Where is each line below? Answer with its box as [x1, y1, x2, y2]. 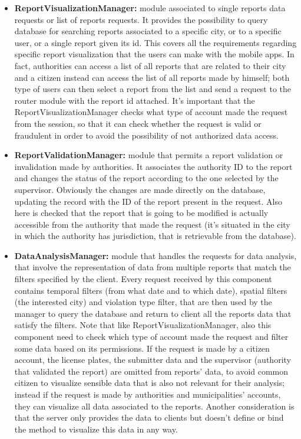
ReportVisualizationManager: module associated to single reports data [14, 2, 286, 14]
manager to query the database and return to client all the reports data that [14, 307, 292, 319]
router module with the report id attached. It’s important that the [14, 94, 255, 106]
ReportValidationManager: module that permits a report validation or [14, 149, 283, 161]
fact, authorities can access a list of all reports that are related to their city [14, 59, 286, 71]
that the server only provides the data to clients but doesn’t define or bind [14, 411, 284, 424]
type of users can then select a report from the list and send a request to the [14, 83, 292, 95]
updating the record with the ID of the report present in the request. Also [14, 195, 282, 207]
